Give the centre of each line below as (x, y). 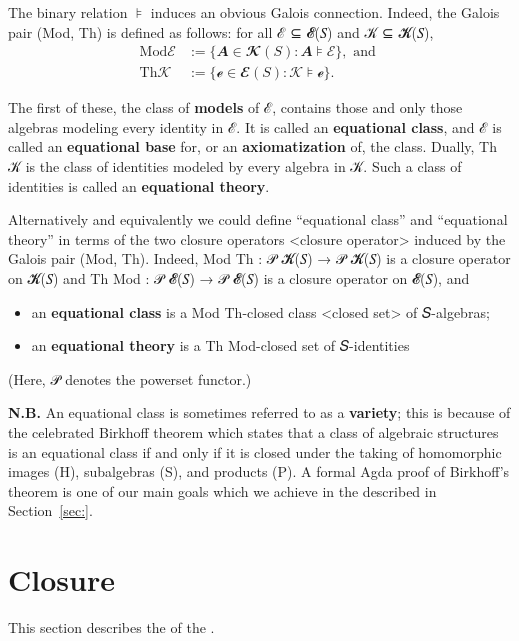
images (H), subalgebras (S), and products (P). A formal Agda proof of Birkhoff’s (259, 471)
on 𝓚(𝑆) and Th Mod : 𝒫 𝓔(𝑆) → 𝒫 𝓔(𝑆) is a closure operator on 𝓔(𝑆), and (239, 278)
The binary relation (68, 12)
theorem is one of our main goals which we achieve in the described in (222, 490)
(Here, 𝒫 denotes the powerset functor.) (130, 378)
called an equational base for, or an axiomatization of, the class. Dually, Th (252, 146)
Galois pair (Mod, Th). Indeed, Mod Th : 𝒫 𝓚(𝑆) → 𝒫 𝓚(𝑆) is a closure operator (259, 258)
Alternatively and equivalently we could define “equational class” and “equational (258, 219)
